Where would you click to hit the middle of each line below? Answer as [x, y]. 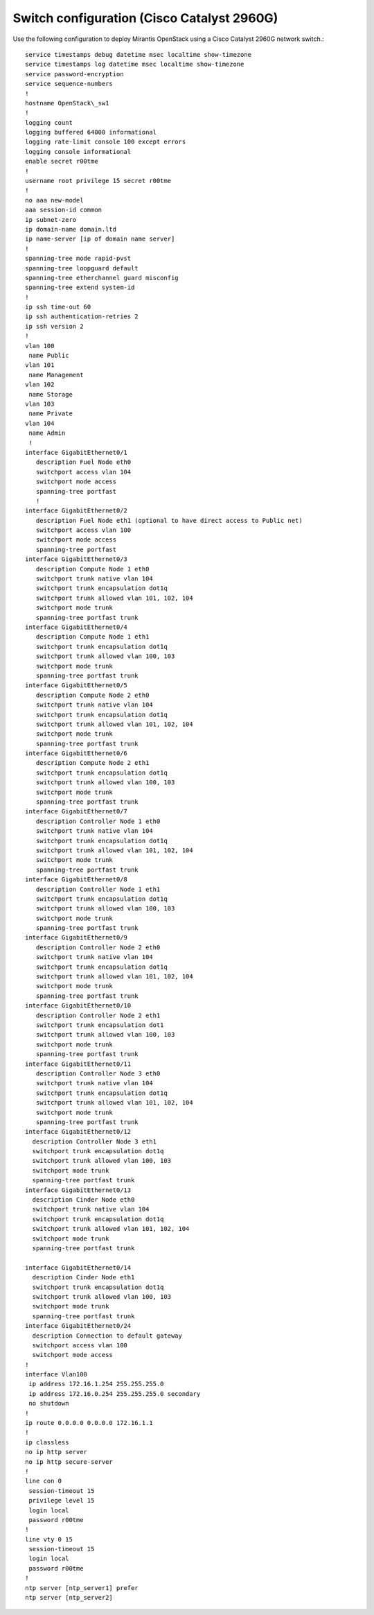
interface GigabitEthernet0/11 [78, 1064]
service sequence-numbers [69, 84]
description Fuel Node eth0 [83, 462]
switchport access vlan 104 [83, 472]
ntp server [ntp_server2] [69, 1598]
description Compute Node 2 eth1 [92, 763]
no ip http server [56, 1452]
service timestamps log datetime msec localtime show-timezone [135, 64]
